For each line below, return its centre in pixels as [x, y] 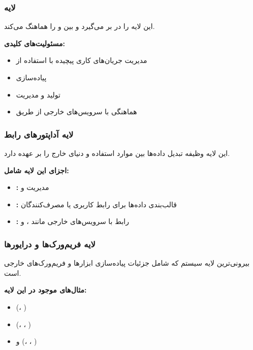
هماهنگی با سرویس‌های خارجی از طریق [76, 112]
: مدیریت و [33, 187]
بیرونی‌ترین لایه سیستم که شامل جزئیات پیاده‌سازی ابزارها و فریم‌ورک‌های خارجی [127, 263]
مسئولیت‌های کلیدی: [35, 43]
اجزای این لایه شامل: [37, 170]
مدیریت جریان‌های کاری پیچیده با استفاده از [82, 60]
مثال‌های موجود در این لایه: [45, 290]
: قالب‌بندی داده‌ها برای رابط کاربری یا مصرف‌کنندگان [96, 204]
